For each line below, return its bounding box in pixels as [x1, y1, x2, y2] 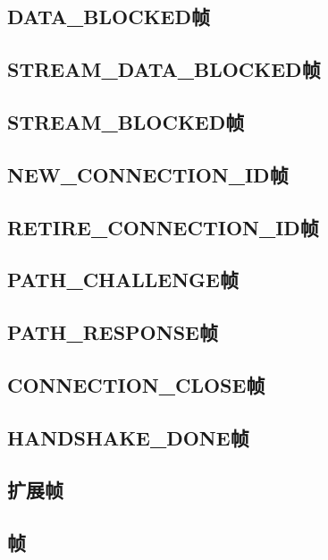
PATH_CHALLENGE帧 [7, 266, 239, 293]
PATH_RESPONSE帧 [7, 318, 218, 346]
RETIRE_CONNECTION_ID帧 [7, 213, 319, 241]
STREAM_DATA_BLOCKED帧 [7, 55, 321, 83]
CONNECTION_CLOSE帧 [7, 370, 265, 398]
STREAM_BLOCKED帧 [7, 107, 245, 135]
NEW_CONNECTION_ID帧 [7, 160, 289, 188]
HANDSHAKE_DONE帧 [7, 423, 249, 451]
